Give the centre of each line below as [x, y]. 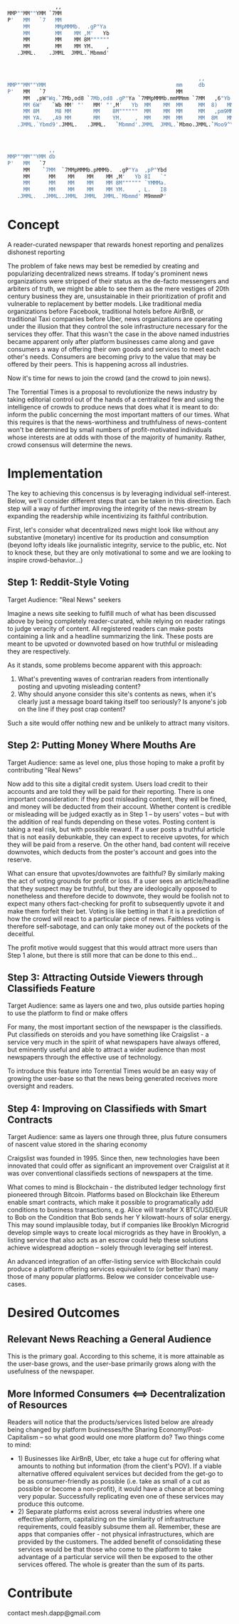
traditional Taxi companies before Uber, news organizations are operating [115, 319]
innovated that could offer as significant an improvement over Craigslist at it [118, 1166]
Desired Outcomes [64, 1313]
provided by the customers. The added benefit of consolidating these [119, 1541]
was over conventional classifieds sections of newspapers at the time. [110, 1173]
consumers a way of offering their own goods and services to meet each [114, 349]
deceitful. [21, 933]
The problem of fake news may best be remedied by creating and [103, 266]
